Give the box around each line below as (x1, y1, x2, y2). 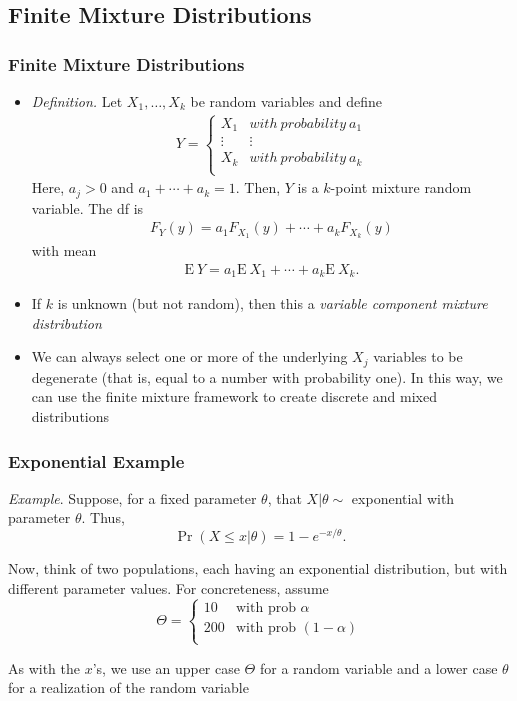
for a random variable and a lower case (259, 657, 498, 678)
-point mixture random (330, 177, 472, 198)
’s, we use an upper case (92, 657, 240, 678)
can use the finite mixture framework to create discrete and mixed (31, 386, 437, 407)
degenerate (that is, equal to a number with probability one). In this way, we (31, 366, 503, 387)
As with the (8, 657, 81, 678)
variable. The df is (31, 197, 144, 218)
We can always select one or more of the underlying (31, 346, 348, 367)
